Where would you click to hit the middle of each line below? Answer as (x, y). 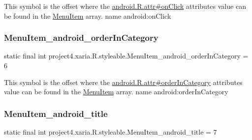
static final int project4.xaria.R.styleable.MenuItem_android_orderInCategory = (126, 56)
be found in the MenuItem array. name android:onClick (88, 15)
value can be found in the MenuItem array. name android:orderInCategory (116, 92)
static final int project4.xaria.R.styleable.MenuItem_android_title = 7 (110, 132)
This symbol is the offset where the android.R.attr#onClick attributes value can (125, 6)
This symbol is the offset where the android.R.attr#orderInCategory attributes (123, 82)
